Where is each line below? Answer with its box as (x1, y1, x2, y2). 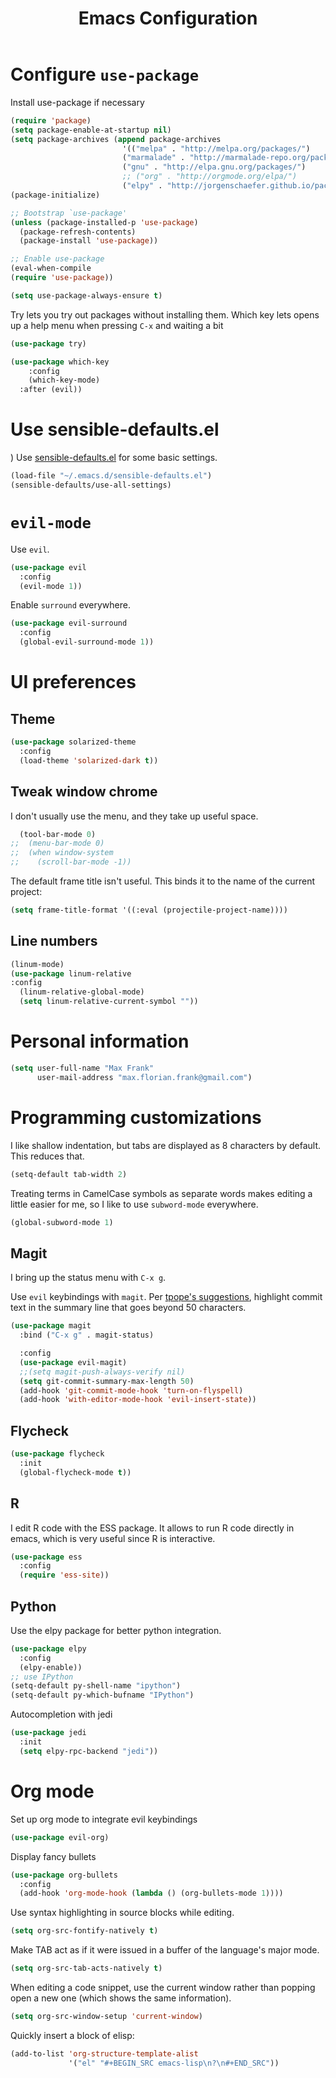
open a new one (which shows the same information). (10, 1992, 232, 2004)
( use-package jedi (10, 1728, 87, 1738)
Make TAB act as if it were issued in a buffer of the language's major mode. (10, 1944, 320, 1956)
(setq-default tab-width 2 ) (10, 1169, 128, 1179)
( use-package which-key (10, 357, 110, 367)
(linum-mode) (10, 959, 65, 969)
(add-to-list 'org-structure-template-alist (10, 2048, 199, 2059)
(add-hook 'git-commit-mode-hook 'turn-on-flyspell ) (19, 1385, 244, 1396)
